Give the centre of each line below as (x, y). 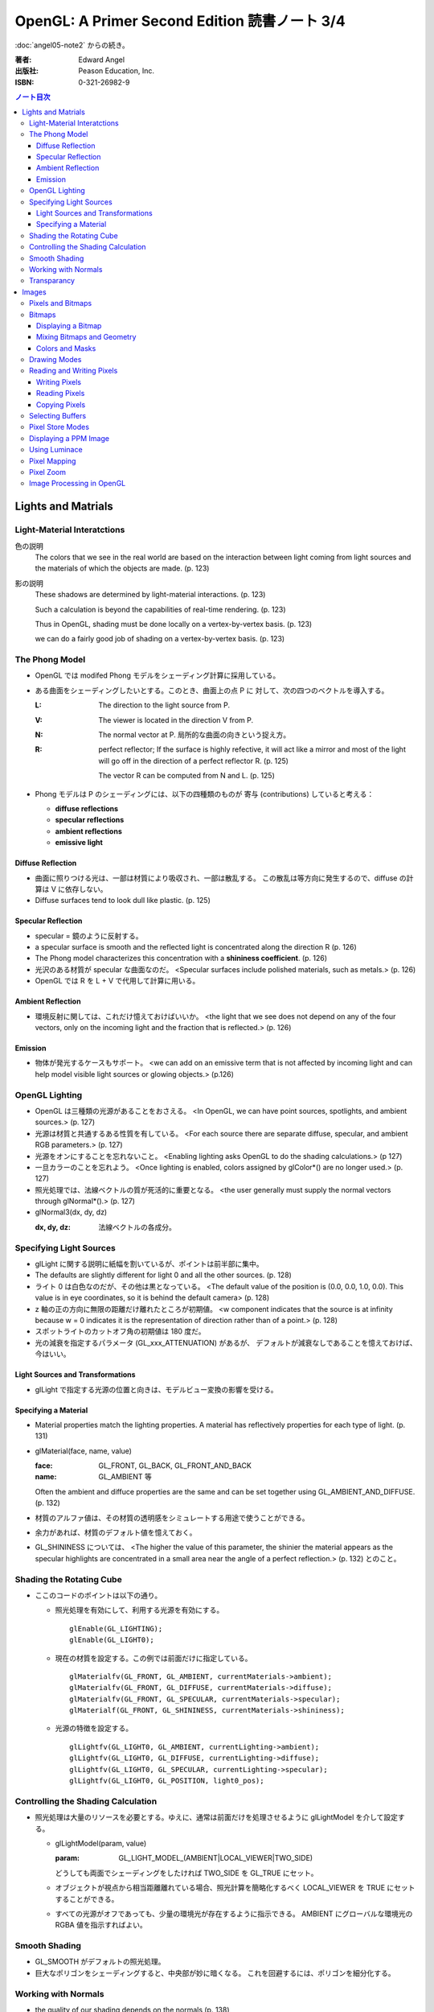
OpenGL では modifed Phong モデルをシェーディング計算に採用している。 (158, 675)
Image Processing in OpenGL (78, 484)
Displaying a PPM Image (70, 438)
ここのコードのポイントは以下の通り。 (98, 1595)
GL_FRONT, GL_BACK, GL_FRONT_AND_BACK (175, 1466)
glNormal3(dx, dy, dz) (71, 1212)
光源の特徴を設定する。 (94, 1728)
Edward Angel (101, 60)
